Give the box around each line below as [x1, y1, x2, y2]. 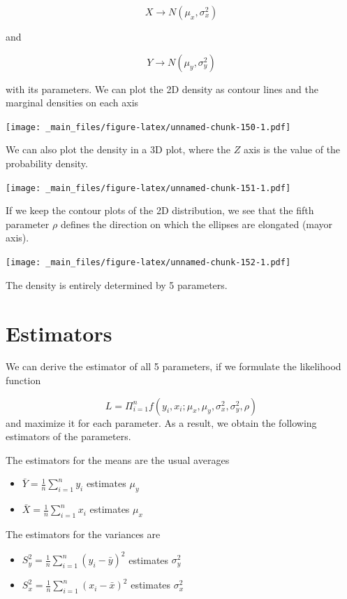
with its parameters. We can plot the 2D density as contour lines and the [6, 81, 318, 96]
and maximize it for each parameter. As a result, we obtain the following [6, 415, 317, 430]
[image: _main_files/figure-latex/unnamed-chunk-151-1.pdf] [6, 183, 291, 193]
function [6, 373, 41, 388]
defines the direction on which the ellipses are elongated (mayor [60, 216, 333, 231]
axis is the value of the [243, 142, 341, 157]
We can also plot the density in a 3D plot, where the [6, 142, 230, 157]
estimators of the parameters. [6, 429, 131, 444]
